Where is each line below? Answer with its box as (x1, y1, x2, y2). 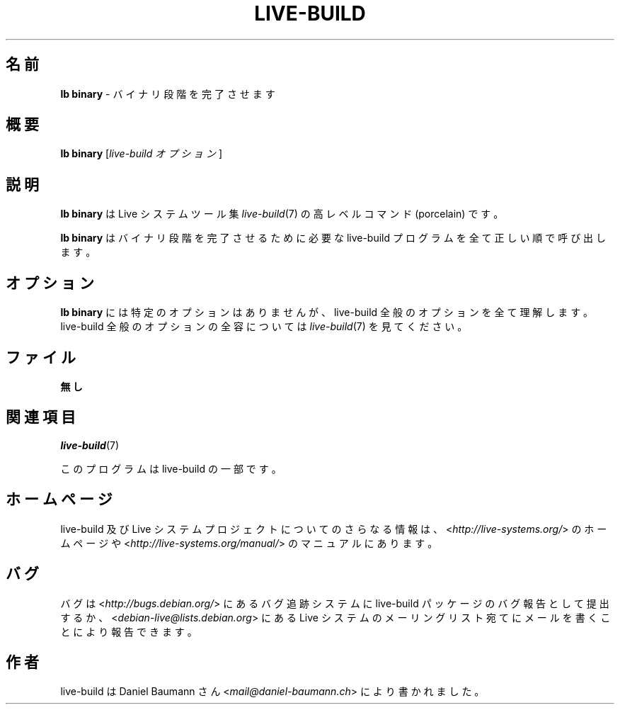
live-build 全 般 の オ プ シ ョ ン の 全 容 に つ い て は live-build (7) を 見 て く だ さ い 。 (60, 320, 468, 333)
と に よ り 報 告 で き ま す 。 (60, 625, 197, 638)
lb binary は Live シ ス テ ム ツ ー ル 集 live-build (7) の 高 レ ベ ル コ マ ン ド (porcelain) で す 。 (60, 208, 504, 220)
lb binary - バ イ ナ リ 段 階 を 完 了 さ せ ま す (60, 87, 275, 100)
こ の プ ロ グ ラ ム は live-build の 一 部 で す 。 (60, 462, 282, 475)
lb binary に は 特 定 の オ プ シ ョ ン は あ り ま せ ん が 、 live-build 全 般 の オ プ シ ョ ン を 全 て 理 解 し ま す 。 (60, 306, 594, 319)
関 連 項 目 (6, 408, 76, 427)
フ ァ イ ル (6, 348, 76, 366)
